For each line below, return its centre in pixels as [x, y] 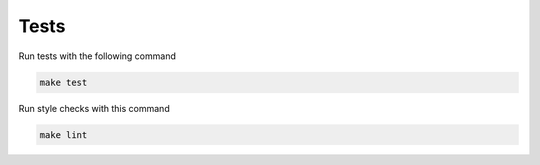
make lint [63, 134]
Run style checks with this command [94, 108]
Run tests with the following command [97, 56]
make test [63, 82]
